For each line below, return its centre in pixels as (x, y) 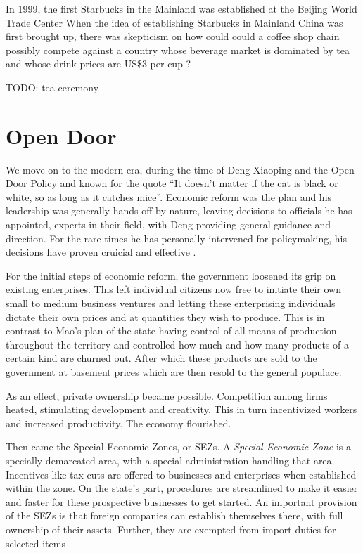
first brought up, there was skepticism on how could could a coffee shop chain (173, 36)
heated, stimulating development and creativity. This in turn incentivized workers (181, 409)
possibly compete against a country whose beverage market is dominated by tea (178, 50)
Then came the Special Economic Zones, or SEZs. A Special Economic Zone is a (179, 447)
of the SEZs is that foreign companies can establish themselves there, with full (174, 515)
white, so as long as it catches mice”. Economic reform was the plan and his (169, 196)
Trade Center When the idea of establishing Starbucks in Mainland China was (174, 22)
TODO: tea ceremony (52, 87)
